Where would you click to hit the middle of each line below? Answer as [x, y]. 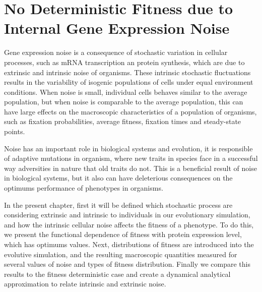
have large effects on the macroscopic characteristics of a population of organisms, [130, 111]
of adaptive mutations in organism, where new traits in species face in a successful [131, 158]
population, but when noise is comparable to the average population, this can [124, 102]
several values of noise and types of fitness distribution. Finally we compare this [127, 264]
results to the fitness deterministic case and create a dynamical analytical [117, 274]
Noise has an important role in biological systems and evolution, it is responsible [128, 148]
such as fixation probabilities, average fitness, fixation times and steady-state [123, 121]
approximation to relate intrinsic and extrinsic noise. [85, 284]
